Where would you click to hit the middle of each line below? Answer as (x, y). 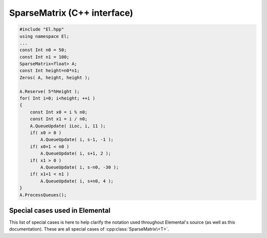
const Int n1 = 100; (44, 57)
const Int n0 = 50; (43, 50)
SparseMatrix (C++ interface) (71, 13)
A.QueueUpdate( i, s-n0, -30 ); (79, 167)
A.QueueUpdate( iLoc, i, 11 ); (68, 126)
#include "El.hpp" (42, 29)
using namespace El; (44, 36)
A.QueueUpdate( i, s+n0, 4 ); (77, 181)
